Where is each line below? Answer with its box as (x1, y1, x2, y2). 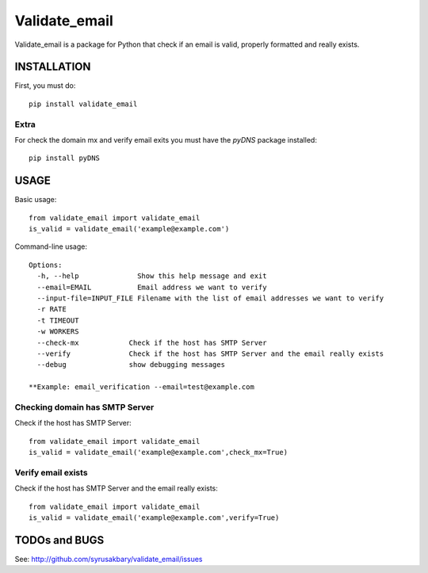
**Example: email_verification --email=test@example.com (29, 383, 255, 392)
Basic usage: (14, 195, 57, 204)
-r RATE (36, 305, 67, 314)
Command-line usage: (14, 242, 87, 251)
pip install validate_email (29, 99, 138, 109)
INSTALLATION (14, 60, 91, 74)
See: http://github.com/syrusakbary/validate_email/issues (14, 554, 203, 563)
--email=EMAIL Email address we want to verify (36, 282, 267, 292)
